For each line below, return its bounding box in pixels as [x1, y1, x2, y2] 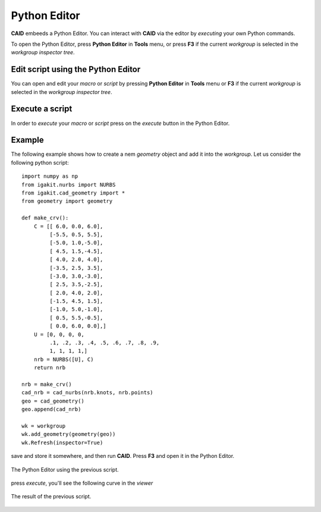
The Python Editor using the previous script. [11, 466, 119, 473]
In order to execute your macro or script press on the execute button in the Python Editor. [11, 120, 230, 127]
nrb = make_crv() [21, 381, 72, 388]
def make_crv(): [21, 215, 69, 221]
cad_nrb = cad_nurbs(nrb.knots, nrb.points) [21, 390, 154, 396]
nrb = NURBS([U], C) [33, 356, 94, 363]
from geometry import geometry [21, 198, 113, 205]
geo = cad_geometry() [21, 397, 84, 404]
